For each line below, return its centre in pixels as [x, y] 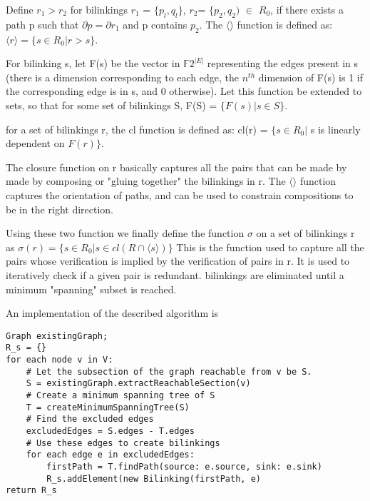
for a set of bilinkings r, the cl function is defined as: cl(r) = [137, 129]
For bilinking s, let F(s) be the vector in [93, 63]
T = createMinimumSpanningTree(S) [108, 407]
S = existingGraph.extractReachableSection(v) [138, 384]
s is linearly [335, 129]
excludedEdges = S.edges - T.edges [110, 431]
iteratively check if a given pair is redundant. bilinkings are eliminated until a [175, 274]
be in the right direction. [60, 209]
